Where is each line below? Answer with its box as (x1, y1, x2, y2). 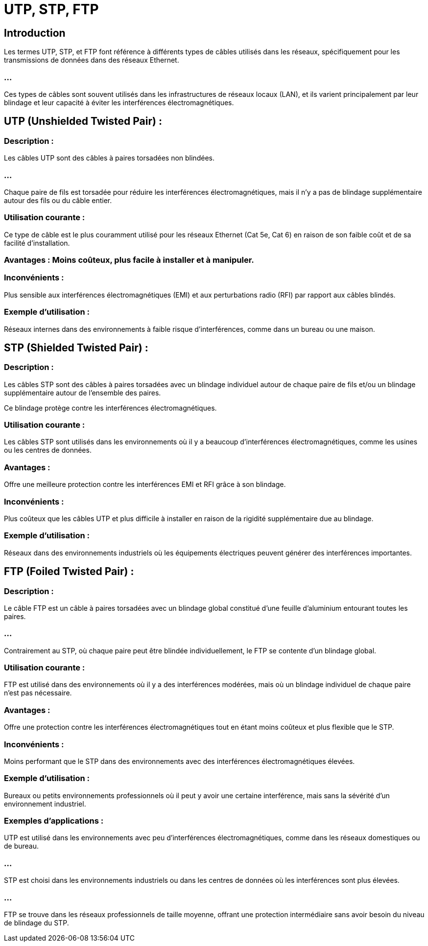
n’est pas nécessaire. (4, 689, 72, 697)
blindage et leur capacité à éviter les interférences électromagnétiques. (4, 98, 234, 107)
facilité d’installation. (4, 238, 70, 247)
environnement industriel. (4, 799, 86, 808)
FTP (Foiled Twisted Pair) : (4, 565, 134, 578)
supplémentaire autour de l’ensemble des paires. (4, 388, 161, 397)
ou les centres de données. (4, 446, 92, 455)
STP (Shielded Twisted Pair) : (4, 341, 148, 354)
